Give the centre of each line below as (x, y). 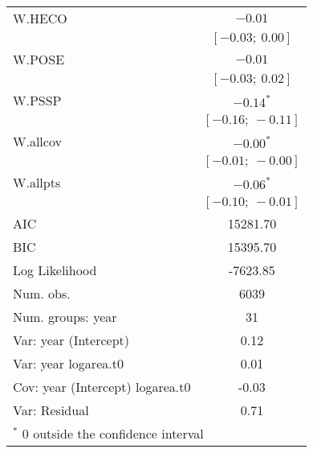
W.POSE (39, 59)
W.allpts (37, 182)
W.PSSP (37, 100)
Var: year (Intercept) (71, 340)
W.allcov (37, 141)
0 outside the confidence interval (113, 433)
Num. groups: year (65, 317)
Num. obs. (42, 293)
